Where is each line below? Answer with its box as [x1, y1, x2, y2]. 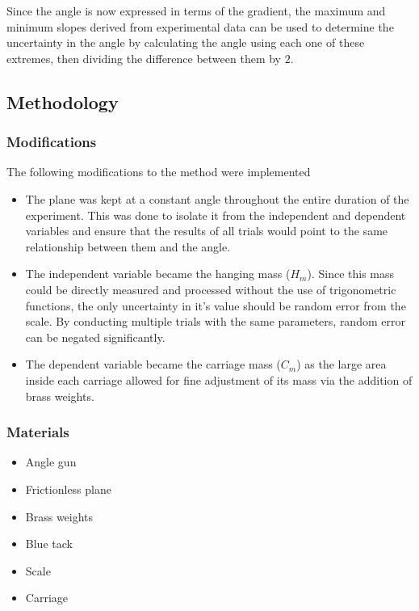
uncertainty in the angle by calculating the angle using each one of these [6, 34, 365, 51]
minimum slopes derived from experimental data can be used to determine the [6, 18, 394, 35]
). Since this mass [307, 265, 395, 282]
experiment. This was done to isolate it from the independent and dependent [25, 206, 406, 223]
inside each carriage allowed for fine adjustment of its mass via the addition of [25, 371, 413, 388]
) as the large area [296, 356, 387, 373]
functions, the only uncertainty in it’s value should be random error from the [25, 297, 406, 314]
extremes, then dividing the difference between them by [6, 49, 282, 66]
